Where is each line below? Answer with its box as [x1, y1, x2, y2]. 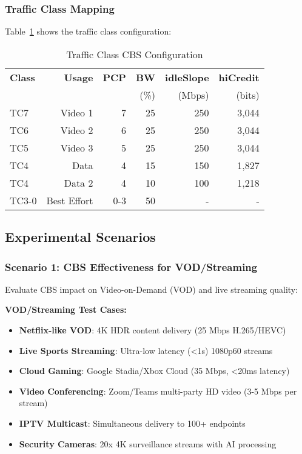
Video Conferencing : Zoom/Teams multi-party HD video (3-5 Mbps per [19, 384, 297, 397]
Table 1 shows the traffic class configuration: [5, 25, 172, 38]
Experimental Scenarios [5, 227, 156, 246]
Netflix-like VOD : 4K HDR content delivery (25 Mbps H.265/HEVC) [19, 324, 286, 336]
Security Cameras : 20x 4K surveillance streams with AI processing [19, 437, 277, 450]
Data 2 [64, 175, 93, 190]
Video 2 [60, 122, 93, 137]
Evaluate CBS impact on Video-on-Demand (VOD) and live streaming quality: [5, 282, 298, 295]
